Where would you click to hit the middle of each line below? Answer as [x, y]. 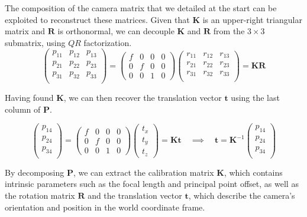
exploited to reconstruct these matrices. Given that [97, 19]
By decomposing [35, 172]
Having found [29, 97]
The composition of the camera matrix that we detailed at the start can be [141, 8]
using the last [255, 97]
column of [23, 109]
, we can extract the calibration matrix [143, 172]
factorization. [108, 42]
